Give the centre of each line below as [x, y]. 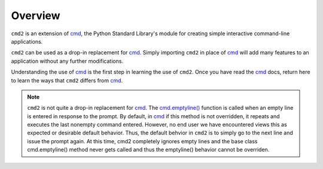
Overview [36, 16]
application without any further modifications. [67, 61]
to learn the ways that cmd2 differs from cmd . [67, 80]
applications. [27, 41]
